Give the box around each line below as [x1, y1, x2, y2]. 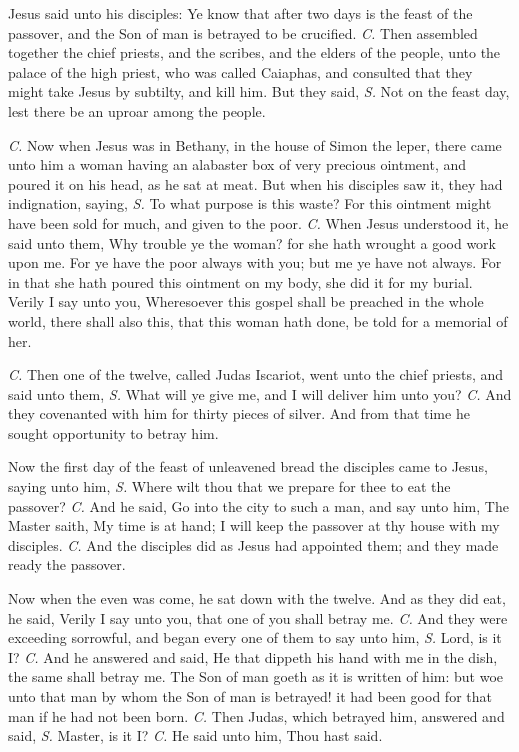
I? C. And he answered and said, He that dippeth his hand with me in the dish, [8, 646, 498, 667]
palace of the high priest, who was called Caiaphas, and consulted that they [8, 61, 473, 82]
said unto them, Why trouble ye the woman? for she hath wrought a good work [8, 232, 496, 253]
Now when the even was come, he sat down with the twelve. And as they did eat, [8, 588, 506, 609]
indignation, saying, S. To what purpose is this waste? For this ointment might [8, 193, 492, 214]
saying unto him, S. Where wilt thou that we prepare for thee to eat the [8, 476, 451, 497]
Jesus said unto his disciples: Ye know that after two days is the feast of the [8, 3, 473, 23]
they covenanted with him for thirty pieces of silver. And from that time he [8, 403, 470, 424]
